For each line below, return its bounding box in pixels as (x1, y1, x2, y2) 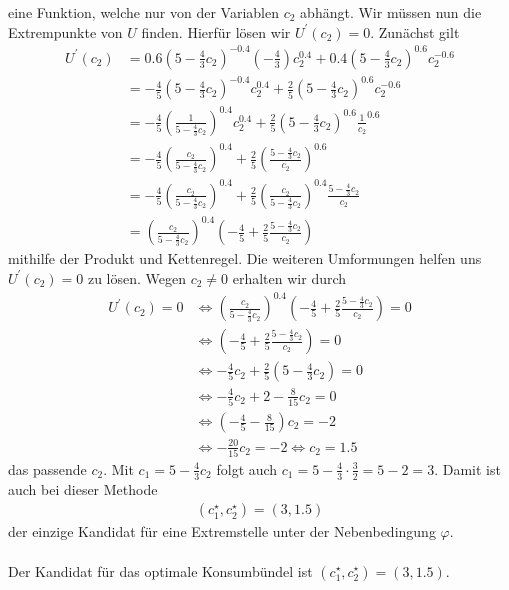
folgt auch (216, 458, 278, 479)
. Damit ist (434, 458, 501, 479)
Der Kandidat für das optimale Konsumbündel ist (8, 560, 313, 581)
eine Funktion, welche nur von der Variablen (8, 2, 280, 22)
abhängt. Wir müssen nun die (300, 2, 482, 22)
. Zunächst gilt (370, 21, 460, 42)
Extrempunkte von (8, 21, 123, 42)
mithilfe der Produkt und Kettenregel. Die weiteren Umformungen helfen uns (8, 248, 482, 269)
